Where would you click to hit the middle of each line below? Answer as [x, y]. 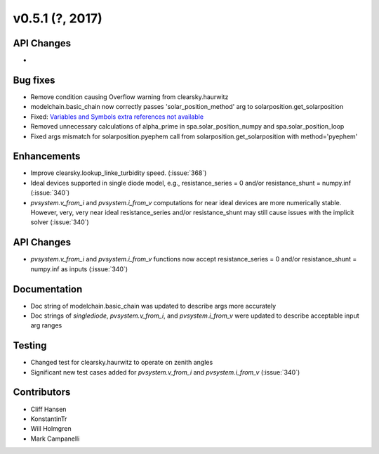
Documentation [48, 289]
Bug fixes [34, 80]
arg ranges [46, 325]
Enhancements [47, 156]
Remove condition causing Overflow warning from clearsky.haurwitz [129, 97]
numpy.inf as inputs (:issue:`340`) [79, 269]
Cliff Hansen [48, 409]
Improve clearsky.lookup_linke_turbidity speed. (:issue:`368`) [119, 173]
